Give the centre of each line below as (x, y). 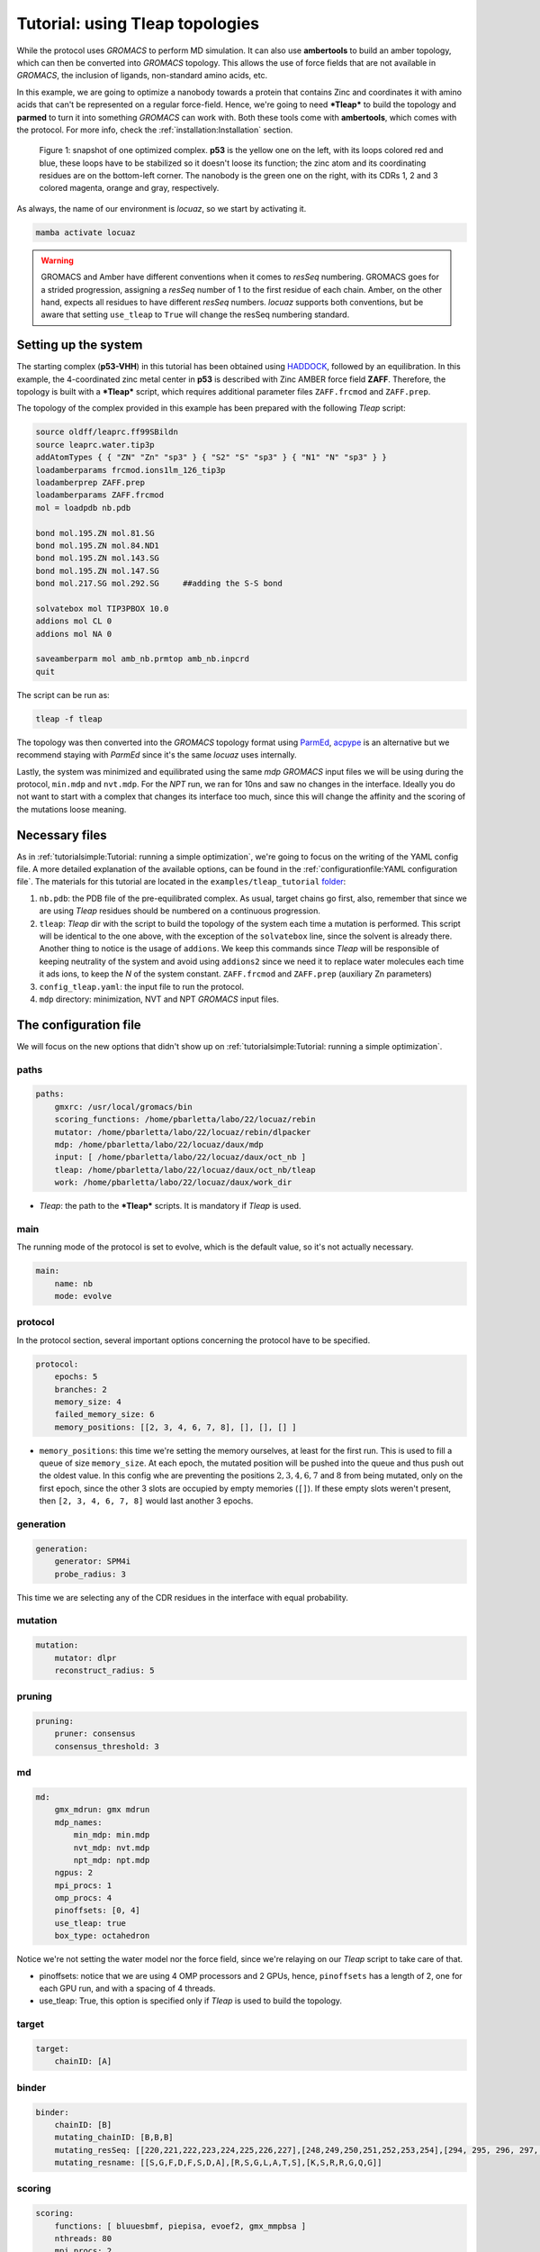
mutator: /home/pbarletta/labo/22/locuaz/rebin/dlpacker (183, 1132)
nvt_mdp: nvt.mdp (112, 1848)
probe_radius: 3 (90, 1574)
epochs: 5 (76, 1377)
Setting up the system (80, 345)
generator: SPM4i (93, 1562)
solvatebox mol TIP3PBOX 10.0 (102, 608)
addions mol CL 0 (74, 621)
